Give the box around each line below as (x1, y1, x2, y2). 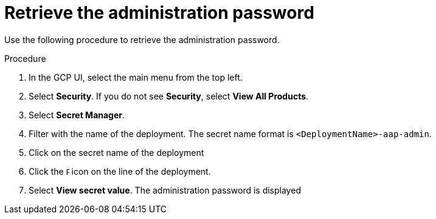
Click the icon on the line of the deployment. (29, 166, 211, 177)
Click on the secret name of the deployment (29, 147, 204, 158)
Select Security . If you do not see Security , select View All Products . (29, 90, 309, 101)
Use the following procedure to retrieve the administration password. (4, 34, 280, 45)
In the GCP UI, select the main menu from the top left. (29, 72, 243, 83)
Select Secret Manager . (29, 109, 125, 120)
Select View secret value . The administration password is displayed (29, 184, 301, 195)
